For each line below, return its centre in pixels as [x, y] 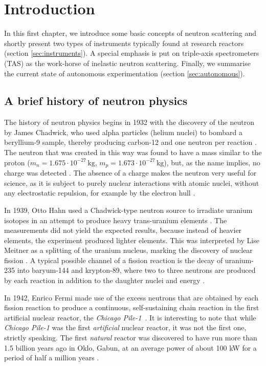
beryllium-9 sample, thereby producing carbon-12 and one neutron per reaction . [130, 142]
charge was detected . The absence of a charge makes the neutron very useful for [130, 173]
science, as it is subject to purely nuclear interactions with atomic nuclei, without [132, 182]
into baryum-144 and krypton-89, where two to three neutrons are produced [136, 270]
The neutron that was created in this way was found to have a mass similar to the [133, 152]
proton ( [17, 162]
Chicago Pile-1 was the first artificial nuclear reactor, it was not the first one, [125, 327]
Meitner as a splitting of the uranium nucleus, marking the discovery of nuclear [128, 250]
